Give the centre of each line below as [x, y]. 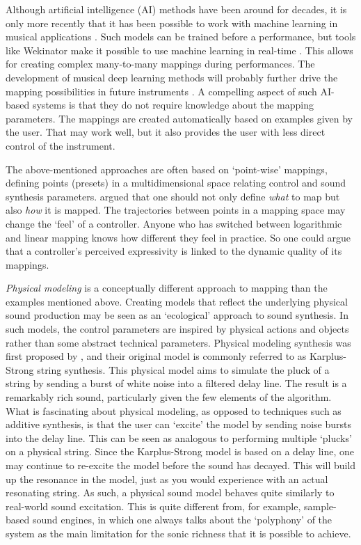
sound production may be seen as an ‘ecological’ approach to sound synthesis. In [177, 315]
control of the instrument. [61, 145]
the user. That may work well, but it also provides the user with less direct [166, 132]
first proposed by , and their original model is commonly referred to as [156, 356]
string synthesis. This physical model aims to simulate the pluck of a [183, 369]
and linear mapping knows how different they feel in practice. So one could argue [178, 237]
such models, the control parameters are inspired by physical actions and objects [177, 329]
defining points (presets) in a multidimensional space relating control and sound [176, 183]
